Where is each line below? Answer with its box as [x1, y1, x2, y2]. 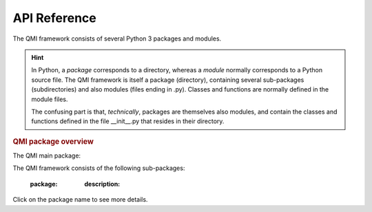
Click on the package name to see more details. [12, 195, 148, 204]
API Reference [12, 10, 96, 25]
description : [84, 180, 121, 188]
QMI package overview [12, 136, 94, 146]
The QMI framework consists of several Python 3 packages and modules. [12, 34, 222, 43]
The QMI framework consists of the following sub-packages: [12, 164, 185, 172]
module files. [31, 95, 68, 103]
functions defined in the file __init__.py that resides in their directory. [31, 117, 225, 125]
